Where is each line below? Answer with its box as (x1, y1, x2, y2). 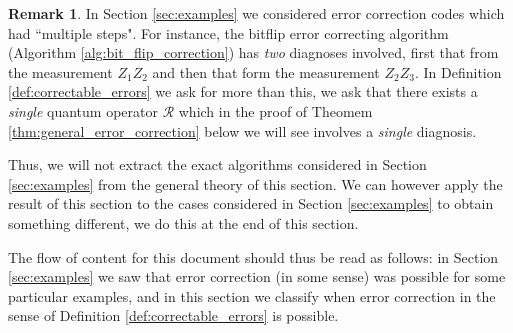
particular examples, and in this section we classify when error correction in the (8, 285, 496, 306)
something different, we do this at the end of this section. (8, 212, 359, 233)
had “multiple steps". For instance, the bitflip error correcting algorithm (8, 22, 449, 43)
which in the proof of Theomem (178, 100, 373, 121)
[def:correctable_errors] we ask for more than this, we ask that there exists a (8, 81, 478, 102)
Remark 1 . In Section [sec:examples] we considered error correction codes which (8, 3, 505, 23)
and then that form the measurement (152, 61, 380, 82)
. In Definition (414, 61, 502, 82)
